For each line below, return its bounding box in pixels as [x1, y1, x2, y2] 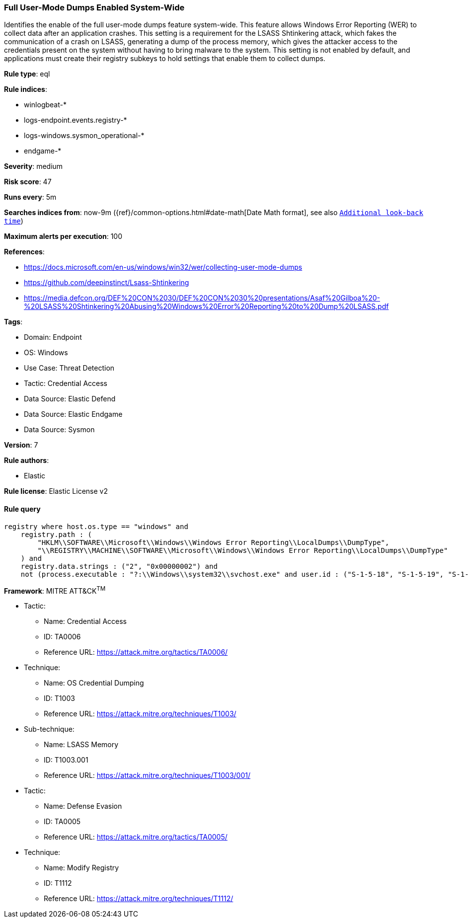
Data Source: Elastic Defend [24, 394, 116, 403]
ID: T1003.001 [44, 756, 88, 765]
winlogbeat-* [24, 100, 67, 109]
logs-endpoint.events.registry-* [24, 116, 127, 125]
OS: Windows [24, 348, 68, 357]
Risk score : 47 [4, 177, 52, 186]
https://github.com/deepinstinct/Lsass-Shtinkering [24, 278, 189, 287]
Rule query [4, 504, 41, 513]
